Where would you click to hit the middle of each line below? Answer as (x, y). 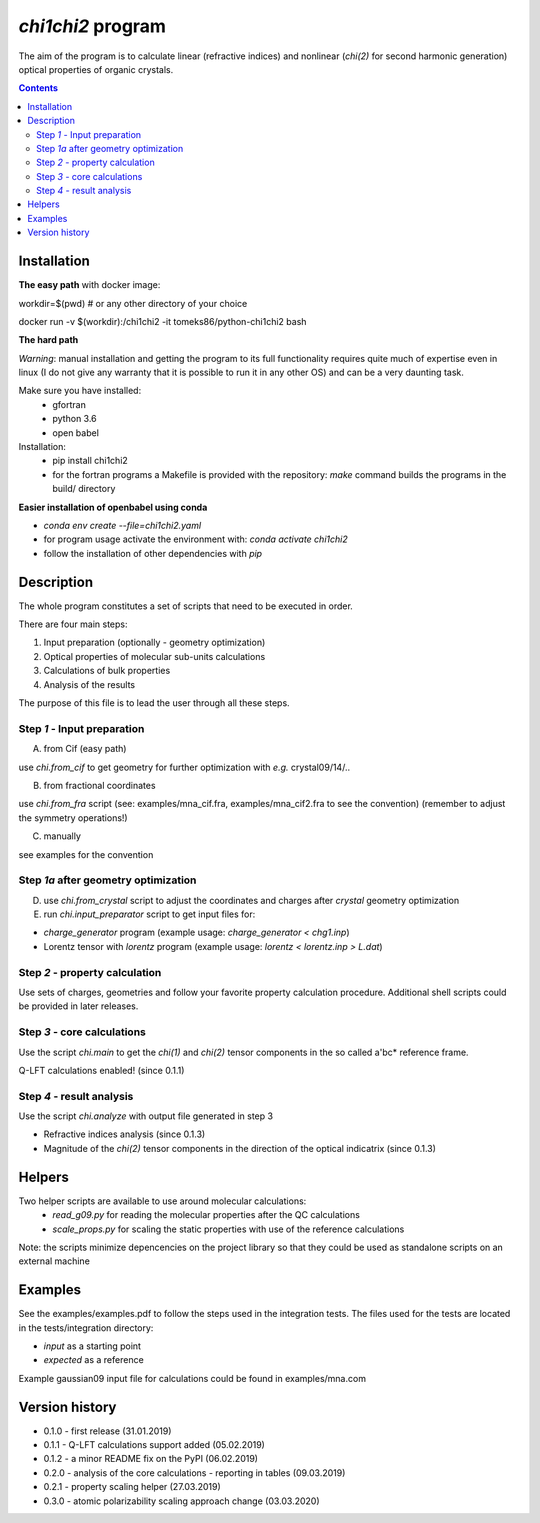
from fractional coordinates (99, 785)
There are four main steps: (73, 624)
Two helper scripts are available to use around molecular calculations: (162, 1201)
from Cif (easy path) (85, 749)
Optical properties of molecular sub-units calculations (154, 656)
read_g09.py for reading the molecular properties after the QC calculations (206, 1215)
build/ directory (84, 489)
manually (62, 836)
